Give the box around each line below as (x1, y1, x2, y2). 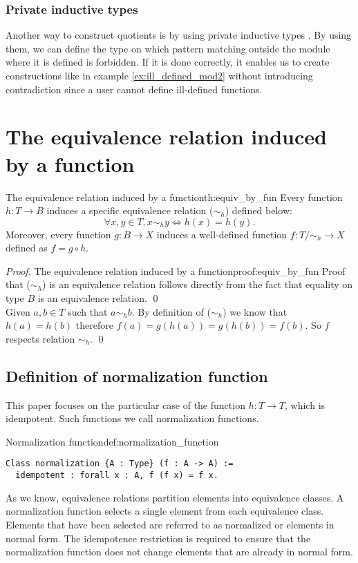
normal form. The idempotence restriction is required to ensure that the (6, 531, 311, 545)
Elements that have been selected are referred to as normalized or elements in (6, 517, 335, 531)
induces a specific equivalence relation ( (46, 203, 214, 218)
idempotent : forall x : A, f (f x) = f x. (15, 470, 218, 481)
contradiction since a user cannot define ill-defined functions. (6, 82, 263, 96)
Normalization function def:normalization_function (6, 434, 219, 448)
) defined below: (225, 203, 292, 218)
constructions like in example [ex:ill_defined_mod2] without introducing (6, 68, 313, 82)
